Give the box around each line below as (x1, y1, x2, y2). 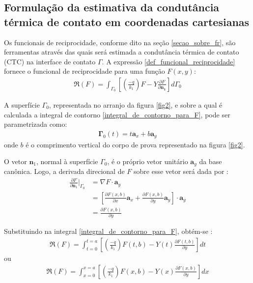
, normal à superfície (36, 156, 98, 166)
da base (199, 156, 222, 166)
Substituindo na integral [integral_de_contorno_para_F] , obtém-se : (4, 226, 213, 236)
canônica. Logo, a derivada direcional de (4, 166, 125, 176)
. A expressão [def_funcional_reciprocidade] (102, 56, 235, 66)
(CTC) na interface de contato (4, 56, 96, 66)
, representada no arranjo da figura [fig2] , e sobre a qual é (49, 100, 223, 110)
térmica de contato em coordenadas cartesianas (4, 14, 250, 29)
